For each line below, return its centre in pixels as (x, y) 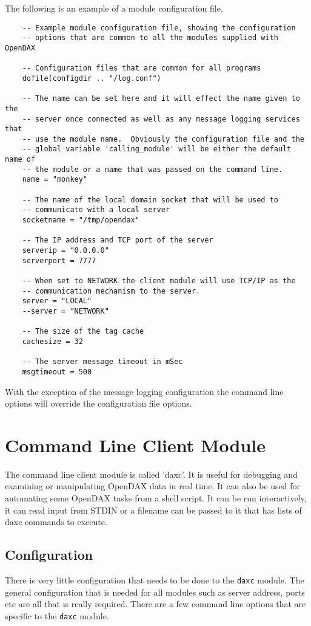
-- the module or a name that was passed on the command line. (152, 169)
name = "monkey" (55, 180)
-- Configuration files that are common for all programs (142, 68)
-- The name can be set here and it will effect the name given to (161, 99)
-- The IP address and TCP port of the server (118, 240)
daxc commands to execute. (56, 522)
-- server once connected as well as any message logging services (161, 119)
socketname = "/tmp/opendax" (81, 220)
